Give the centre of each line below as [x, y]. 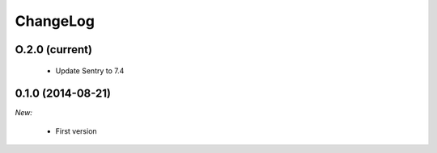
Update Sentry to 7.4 [90, 70]
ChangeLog [55, 21]
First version [76, 131]
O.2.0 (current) [54, 50]
